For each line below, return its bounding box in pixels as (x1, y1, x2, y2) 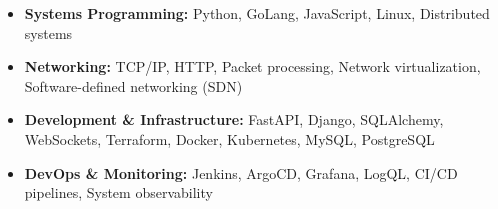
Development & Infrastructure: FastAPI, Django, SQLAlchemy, (24, 109, 444, 130)
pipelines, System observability (24, 182, 213, 203)
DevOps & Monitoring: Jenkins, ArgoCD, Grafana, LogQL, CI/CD (24, 162, 458, 183)
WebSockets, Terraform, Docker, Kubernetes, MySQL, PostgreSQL (24, 128, 435, 149)
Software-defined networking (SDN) (24, 75, 243, 96)
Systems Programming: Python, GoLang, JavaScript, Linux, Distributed (24, 3, 490, 23)
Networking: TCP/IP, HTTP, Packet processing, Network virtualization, (24, 56, 481, 77)
